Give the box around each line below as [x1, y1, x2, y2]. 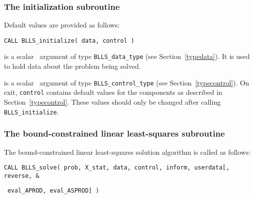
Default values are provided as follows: [4, 20, 120, 30]
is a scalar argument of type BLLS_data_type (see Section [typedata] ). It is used [4, 51, 250, 61]
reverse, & [4, 172, 39, 179]
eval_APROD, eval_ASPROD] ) [7, 187, 99, 195]
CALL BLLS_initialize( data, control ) [4, 37, 134, 44]
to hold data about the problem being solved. [4, 61, 141, 71]
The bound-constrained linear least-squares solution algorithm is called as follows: [4, 146, 251, 157]
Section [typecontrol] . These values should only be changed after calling [4, 97, 221, 107]
